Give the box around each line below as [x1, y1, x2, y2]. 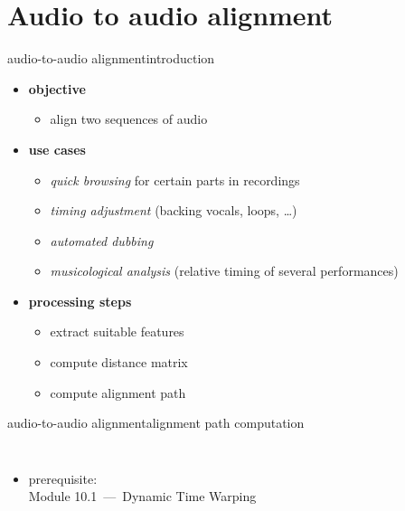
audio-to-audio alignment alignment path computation [7, 413, 305, 432]
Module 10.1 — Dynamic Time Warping [28, 487, 257, 506]
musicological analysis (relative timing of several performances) [50, 261, 399, 280]
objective [28, 79, 86, 98]
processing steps [28, 291, 132, 310]
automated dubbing [50, 231, 154, 250]
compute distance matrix [50, 353, 188, 372]
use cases [28, 139, 86, 158]
